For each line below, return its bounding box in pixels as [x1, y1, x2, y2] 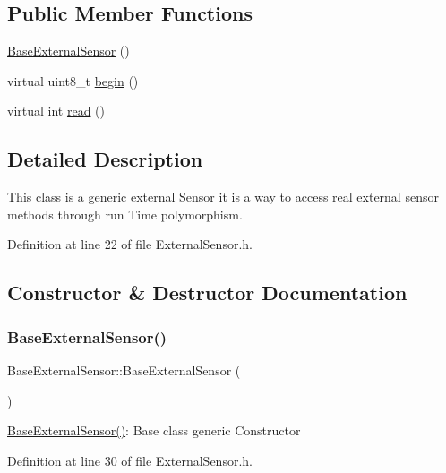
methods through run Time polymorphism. [7, 204, 243, 223]
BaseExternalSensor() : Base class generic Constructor [7, 421, 301, 440]
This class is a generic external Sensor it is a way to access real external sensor [7, 187, 439, 206]
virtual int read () [7, 101, 106, 120]
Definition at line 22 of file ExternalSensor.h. [7, 235, 253, 254]
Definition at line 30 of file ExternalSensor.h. [7, 451, 253, 469]
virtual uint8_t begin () [7, 71, 139, 90]
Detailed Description [7, 145, 203, 173]
